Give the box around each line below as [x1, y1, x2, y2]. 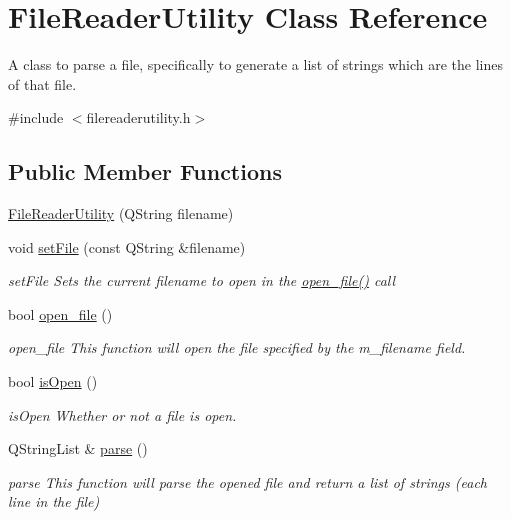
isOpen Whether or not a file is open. [8, 404, 237, 425]
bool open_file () [8, 303, 113, 324]
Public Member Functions [8, 156, 282, 187]
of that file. [8, 73, 77, 94]
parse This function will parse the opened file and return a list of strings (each [8, 471, 487, 492]
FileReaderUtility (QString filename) [8, 203, 234, 224]
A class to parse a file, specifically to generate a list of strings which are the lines [8, 54, 503, 75]
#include [8, 107, 64, 128]
